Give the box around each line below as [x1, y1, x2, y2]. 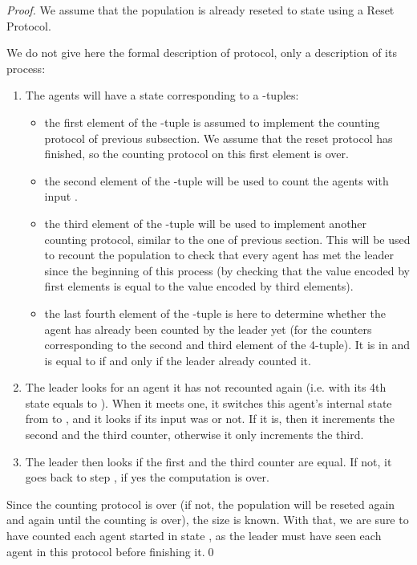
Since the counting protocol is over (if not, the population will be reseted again [6, 495, 395, 512]
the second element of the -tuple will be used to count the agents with [44, 172, 389, 189]
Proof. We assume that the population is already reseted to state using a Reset [6, 2, 395, 18]
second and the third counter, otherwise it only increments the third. [25, 426, 364, 443]
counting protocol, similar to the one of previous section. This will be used [44, 230, 411, 247]
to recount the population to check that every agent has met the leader [44, 246, 394, 263]
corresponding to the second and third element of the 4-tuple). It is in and [44, 336, 410, 353]
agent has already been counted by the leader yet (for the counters [44, 320, 372, 337]
